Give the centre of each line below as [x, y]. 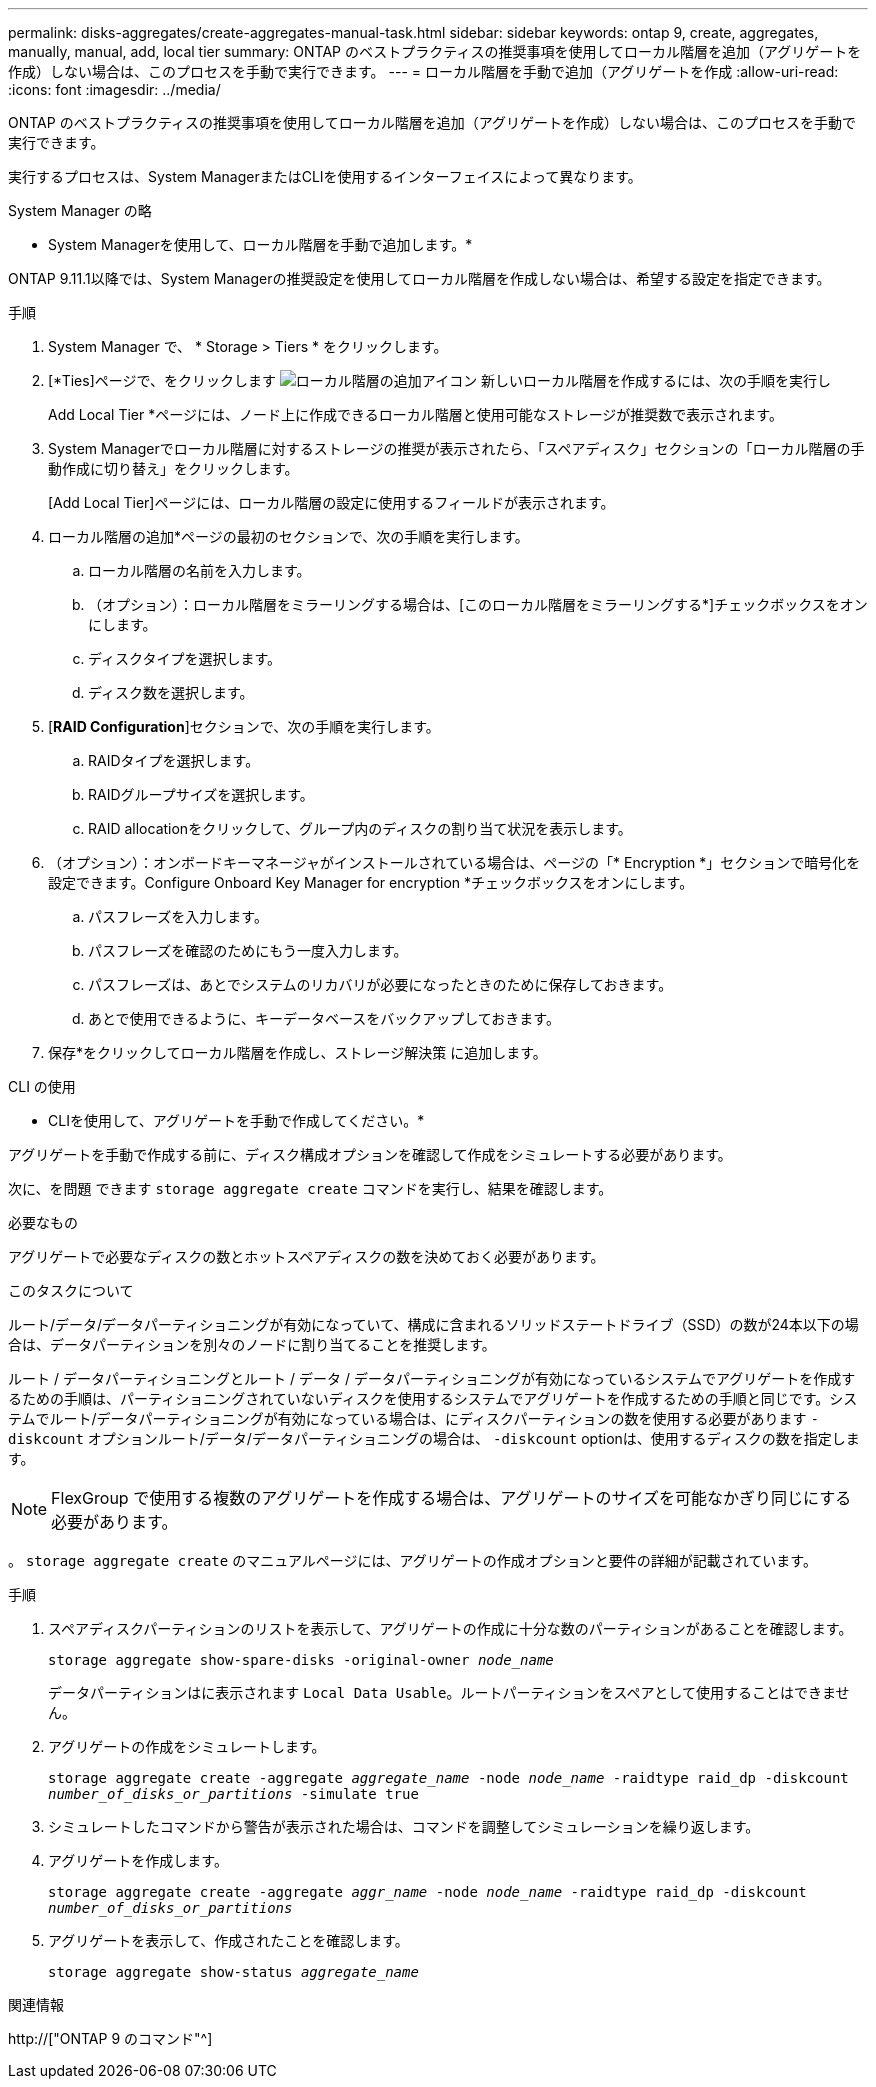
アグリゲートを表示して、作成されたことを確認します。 [228, 1940]
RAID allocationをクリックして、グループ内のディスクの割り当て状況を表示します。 [360, 828]
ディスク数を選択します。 [171, 692]
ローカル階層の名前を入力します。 [199, 570]
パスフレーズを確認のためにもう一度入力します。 [248, 950]
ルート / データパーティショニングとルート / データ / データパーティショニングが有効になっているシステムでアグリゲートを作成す [432, 1378]
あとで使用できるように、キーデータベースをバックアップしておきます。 [324, 1018]
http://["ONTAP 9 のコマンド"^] [110, 2038]
